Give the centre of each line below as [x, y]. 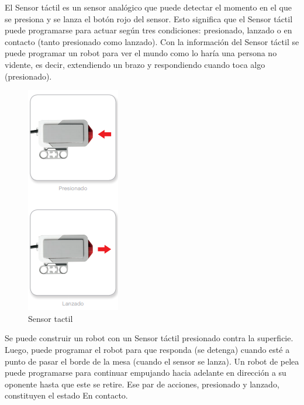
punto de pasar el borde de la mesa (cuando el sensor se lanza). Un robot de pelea [152, 361]
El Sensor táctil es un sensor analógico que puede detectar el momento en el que [148, 7]
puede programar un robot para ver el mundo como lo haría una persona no [141, 53]
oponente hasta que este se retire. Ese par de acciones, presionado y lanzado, [142, 384]
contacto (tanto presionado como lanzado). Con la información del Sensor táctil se [152, 41]
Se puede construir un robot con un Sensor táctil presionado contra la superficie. [149, 338]
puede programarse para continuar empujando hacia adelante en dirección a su [146, 373]
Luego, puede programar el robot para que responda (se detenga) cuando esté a [147, 349]
